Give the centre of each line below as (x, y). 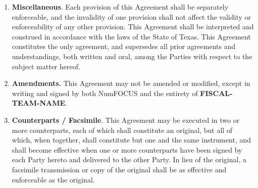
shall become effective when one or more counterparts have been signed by (127, 149)
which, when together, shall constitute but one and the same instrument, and (132, 140)
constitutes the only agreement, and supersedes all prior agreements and (124, 46)
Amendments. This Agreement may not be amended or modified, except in (131, 83)
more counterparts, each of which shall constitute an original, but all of (122, 130)
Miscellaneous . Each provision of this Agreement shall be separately (120, 7)
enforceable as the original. (53, 179)
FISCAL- (216, 93)
